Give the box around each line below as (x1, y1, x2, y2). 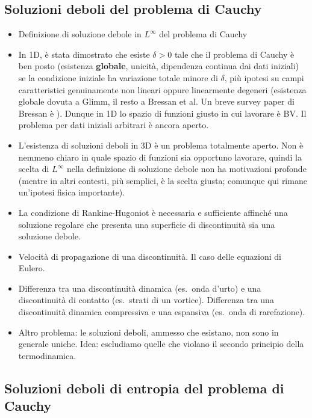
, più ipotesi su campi (224, 71, 304, 84)
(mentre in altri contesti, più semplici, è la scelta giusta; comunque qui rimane (18, 174, 307, 186)
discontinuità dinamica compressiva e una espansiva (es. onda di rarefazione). (18, 306, 305, 318)
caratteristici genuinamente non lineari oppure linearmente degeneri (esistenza (18, 83, 307, 96)
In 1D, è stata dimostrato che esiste (18, 48, 150, 60)
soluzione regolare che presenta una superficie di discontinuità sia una (18, 218, 275, 230)
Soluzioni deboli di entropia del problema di (4, 378, 284, 397)
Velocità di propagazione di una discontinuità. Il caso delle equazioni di (18, 250, 281, 262)
